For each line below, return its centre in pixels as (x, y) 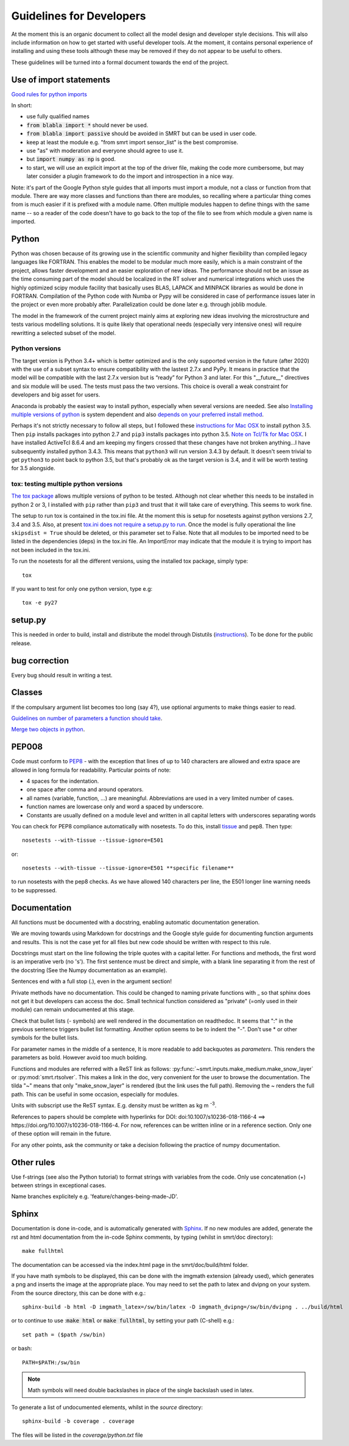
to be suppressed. (34, 890)
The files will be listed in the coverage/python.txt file (77, 1435)
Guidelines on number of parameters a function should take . (87, 718)
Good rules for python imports (49, 94)
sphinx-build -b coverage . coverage (79, 1421)
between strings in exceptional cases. (59, 1185)
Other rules (33, 1162)
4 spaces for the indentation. (63, 781)
